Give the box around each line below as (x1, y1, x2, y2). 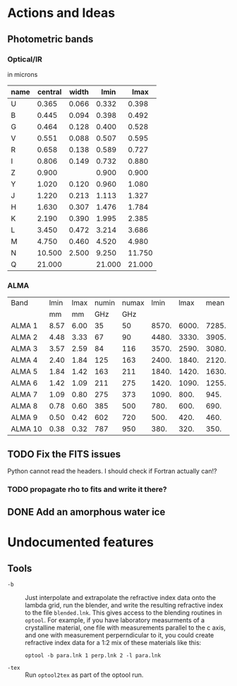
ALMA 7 (11, 390, 38, 399)
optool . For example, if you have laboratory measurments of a (25, 616, 205, 625)
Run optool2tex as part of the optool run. (25, 670, 144, 679)
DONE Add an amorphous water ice (7, 506, 166, 518)
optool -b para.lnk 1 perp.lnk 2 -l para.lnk (25, 652, 161, 659)
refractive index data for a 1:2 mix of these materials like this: (25, 639, 202, 647)
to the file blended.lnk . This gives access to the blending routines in (25, 608, 222, 617)
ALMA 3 (11, 344, 38, 354)
